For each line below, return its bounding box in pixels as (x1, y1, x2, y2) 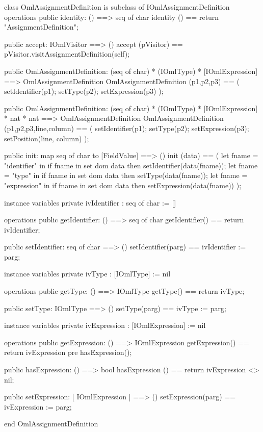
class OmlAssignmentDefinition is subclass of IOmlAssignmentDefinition (4, 2, 230, 12)
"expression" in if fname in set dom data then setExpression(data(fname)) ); (4, 180, 242, 190)
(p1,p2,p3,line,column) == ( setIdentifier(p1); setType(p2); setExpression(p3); (4, 122, 249, 133)
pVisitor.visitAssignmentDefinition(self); (4, 48, 130, 59)
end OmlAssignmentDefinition (4, 418, 98, 429)
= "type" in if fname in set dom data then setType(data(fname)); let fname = (4, 170, 248, 181)
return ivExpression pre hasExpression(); (4, 347, 132, 358)
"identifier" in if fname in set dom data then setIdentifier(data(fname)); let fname (4, 160, 258, 170)
